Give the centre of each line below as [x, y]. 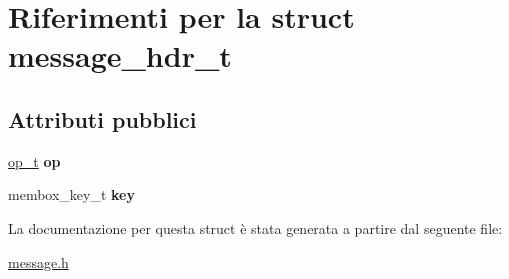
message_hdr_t [120, 55]
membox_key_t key [71, 194]
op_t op [34, 160]
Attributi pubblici [102, 118]
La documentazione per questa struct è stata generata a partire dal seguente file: [255, 227]
